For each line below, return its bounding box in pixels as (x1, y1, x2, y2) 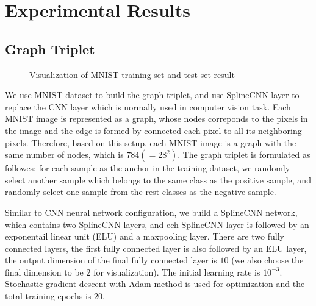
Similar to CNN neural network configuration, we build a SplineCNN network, (5, 205, 298, 218)
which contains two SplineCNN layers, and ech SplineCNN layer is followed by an (5, 218, 309, 230)
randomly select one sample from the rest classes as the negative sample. (5, 185, 276, 198)
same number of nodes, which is (5, 148, 124, 161)
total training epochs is (5, 290, 92, 302)
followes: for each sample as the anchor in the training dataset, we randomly (5, 162, 290, 174)
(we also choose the (231, 254, 304, 266)
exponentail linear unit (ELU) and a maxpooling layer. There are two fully (5, 230, 284, 243)
